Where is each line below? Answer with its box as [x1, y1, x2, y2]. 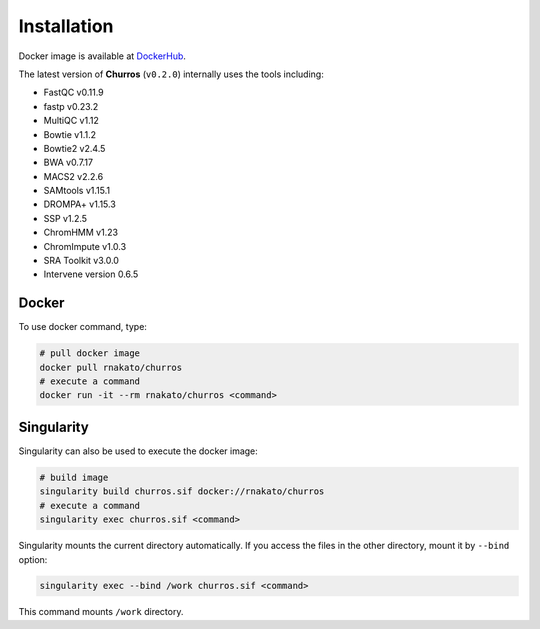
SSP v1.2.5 [43, 212, 88, 224]
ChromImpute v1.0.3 [43, 240, 127, 252]
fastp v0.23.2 [43, 100, 99, 112]
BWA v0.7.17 [43, 156, 94, 169]
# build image [39, 471, 109, 483]
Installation [18, 15, 114, 37]
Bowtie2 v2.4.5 [43, 142, 106, 154]
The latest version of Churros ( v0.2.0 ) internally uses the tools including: [18, 68, 324, 80]
